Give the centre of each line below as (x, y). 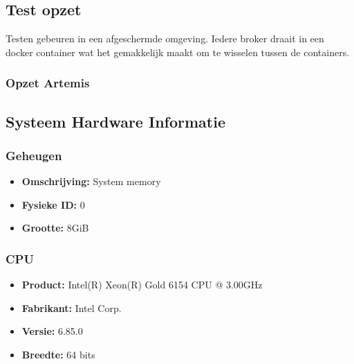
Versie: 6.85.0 (52, 331)
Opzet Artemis (48, 83)
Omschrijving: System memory (91, 181)
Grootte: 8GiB (55, 228)
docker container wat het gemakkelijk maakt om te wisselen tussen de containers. (178, 52)
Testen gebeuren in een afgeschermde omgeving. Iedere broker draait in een (165, 38)
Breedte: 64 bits (58, 355)
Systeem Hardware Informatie (115, 121)
